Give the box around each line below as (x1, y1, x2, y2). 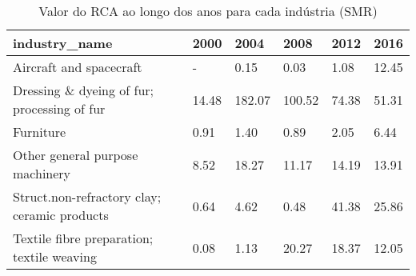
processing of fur (13, 99, 106, 118)
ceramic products (13, 206, 109, 224)
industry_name (13, 34, 113, 52)
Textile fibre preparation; (13, 229, 154, 247)
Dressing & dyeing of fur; (13, 81, 154, 99)
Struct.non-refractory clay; (13, 187, 162, 206)
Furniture (13, 122, 66, 141)
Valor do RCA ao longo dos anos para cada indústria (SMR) (38, 2, 378, 20)
